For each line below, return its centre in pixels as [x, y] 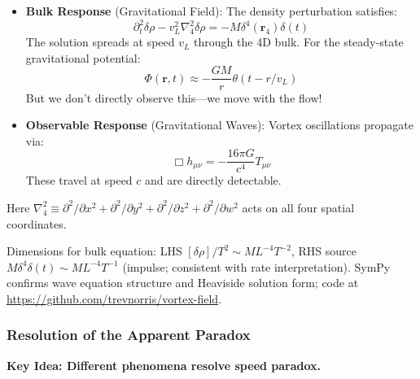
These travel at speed [79, 180]
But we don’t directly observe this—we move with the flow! [174, 97]
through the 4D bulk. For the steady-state [299, 42]
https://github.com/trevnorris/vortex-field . [114, 298]
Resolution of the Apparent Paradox [129, 335]
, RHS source [324, 251]
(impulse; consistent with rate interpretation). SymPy [256, 266]
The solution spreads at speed [100, 42]
